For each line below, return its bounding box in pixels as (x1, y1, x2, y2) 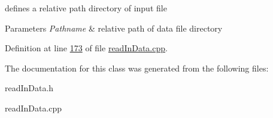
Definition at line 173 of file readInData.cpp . (5, 42, 168, 54)
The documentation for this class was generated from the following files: (5, 61, 269, 74)
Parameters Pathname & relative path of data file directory (5, 21, 223, 34)
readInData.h (5, 82, 54, 94)
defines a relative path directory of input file (5, 2, 167, 14)
